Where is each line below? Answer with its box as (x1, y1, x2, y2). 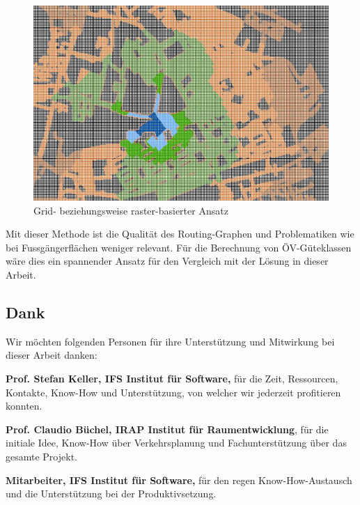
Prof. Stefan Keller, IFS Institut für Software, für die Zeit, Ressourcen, (6, 371, 338, 386)
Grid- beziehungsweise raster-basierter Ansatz (33, 203, 228, 217)
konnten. (6, 398, 42, 413)
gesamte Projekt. (6, 449, 77, 463)
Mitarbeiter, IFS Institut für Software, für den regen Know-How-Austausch (6, 472, 352, 487)
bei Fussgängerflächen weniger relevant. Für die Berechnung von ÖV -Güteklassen (6, 240, 352, 254)
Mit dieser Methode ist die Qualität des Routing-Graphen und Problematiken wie (6, 226, 354, 241)
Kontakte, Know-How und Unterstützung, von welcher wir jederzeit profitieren (6, 384, 341, 399)
